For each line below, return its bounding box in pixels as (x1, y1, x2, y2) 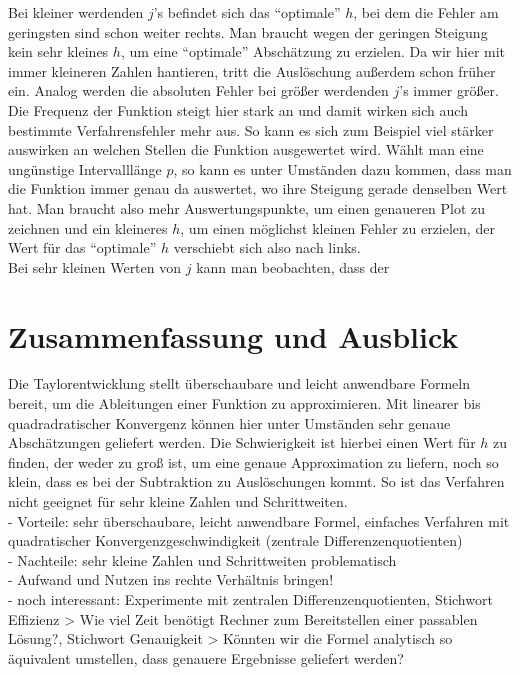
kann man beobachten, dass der (196, 256, 390, 277)
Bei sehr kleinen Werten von (8, 256, 182, 277)
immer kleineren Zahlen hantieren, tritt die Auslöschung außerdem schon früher (8, 60, 496, 81)
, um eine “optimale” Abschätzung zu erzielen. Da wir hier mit (120, 41, 506, 62)
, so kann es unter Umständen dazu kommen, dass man (173, 158, 512, 179)
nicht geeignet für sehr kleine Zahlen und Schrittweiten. (8, 491, 348, 511)
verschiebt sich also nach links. (173, 237, 361, 258)
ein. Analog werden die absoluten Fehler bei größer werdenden (8, 80, 389, 101)
